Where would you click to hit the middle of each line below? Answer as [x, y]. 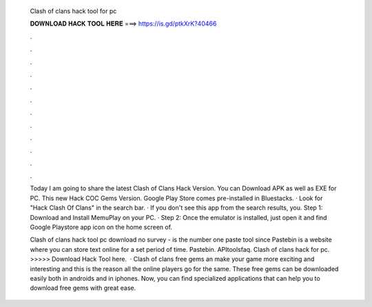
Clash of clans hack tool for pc [73, 11]
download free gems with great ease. [83, 288]
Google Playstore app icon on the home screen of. [101, 227]
